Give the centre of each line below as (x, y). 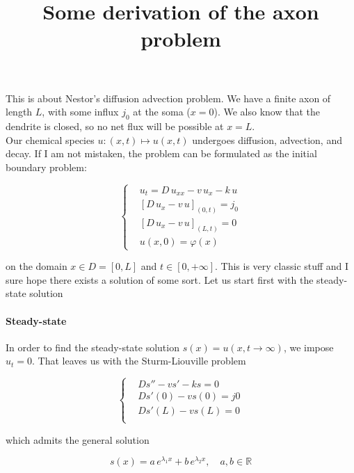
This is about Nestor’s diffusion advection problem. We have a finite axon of (168, 98)
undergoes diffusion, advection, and (267, 139)
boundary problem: (46, 167)
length (19, 112)
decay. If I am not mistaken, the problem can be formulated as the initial (161, 153)
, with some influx (80, 112)
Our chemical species (50, 139)
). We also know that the (267, 112)
